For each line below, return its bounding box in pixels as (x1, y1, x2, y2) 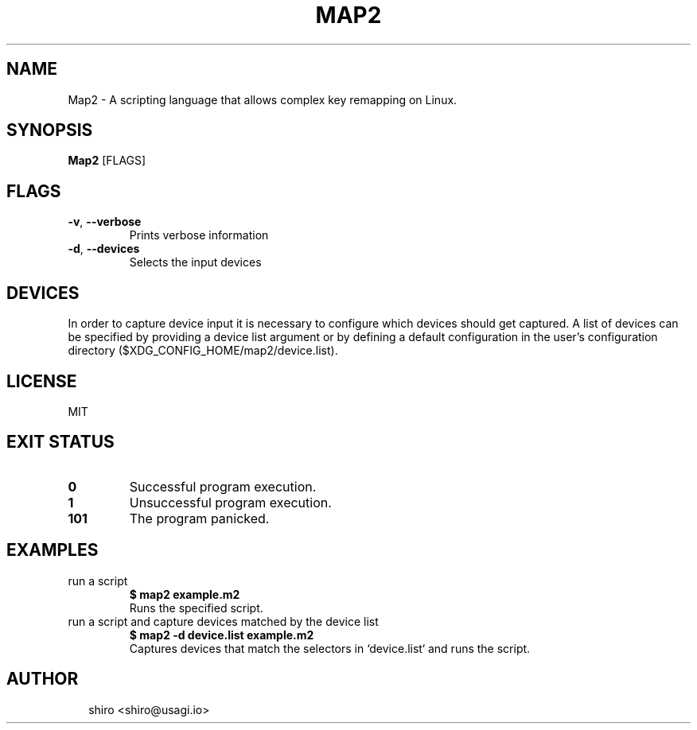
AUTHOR (6, 669, 79, 689)
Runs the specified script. (129, 600, 263, 615)
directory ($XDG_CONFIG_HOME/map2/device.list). (68, 344, 338, 358)
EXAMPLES (6, 540, 99, 561)
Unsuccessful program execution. (129, 494, 332, 511)
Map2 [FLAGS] (68, 153, 146, 168)
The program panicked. (129, 510, 270, 526)
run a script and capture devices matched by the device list (68, 614, 379, 628)
